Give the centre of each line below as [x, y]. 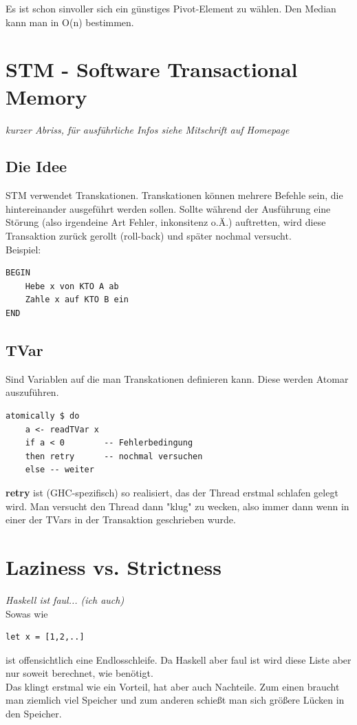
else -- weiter [60, 470]
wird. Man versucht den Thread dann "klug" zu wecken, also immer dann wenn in [177, 506]
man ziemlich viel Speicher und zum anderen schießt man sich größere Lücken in [175, 700]
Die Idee [36, 166]
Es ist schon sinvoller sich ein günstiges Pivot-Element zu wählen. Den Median [171, 8]
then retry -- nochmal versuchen [114, 456]
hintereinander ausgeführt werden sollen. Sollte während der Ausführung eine [168, 208]
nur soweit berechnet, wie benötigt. [79, 673]
